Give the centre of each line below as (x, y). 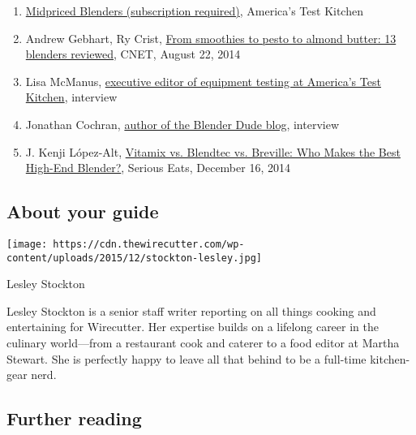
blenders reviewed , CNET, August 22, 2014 (133, 54)
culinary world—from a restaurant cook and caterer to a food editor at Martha (203, 343)
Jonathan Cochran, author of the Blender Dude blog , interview (182, 124)
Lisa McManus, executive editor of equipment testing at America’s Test (203, 81)
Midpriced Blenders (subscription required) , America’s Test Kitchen (194, 11)
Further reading (74, 418)
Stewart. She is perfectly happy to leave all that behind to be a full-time (187, 358)
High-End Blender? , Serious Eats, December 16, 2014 (158, 168)
